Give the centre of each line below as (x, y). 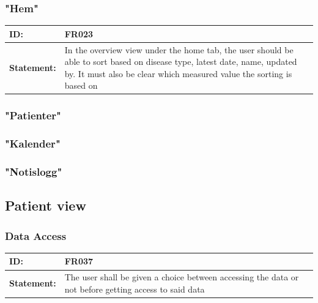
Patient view (46, 205)
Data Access (36, 235)
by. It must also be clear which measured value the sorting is (178, 73)
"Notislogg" (34, 172)
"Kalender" (33, 144)
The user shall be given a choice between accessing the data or (182, 277)
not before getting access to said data (135, 289)
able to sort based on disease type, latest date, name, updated (181, 62)
